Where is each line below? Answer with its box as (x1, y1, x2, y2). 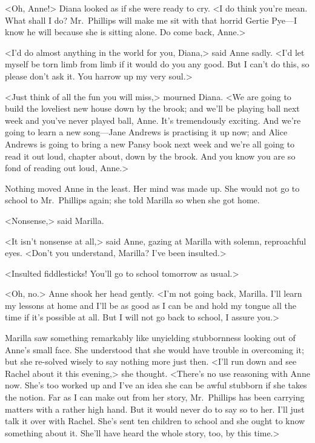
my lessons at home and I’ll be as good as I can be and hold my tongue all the (5, 299, 297, 311)
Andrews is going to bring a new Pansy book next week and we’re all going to (5, 137, 295, 150)
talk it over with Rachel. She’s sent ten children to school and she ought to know (5, 414, 305, 427)
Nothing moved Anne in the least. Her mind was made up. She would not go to (5, 181, 300, 194)
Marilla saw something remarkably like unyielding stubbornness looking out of (5, 331, 296, 344)
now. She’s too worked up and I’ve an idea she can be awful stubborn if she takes (5, 379, 307, 391)
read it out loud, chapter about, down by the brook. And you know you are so (5, 149, 296, 162)
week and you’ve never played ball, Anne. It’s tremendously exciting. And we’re (5, 113, 301, 126)
